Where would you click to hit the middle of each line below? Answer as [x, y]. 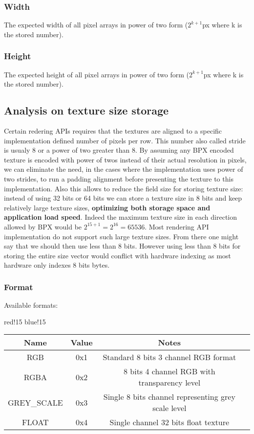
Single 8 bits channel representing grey [169, 397]
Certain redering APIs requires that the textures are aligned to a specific [113, 131]
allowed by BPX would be [43, 226]
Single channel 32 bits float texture [169, 422]
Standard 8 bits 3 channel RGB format [169, 357]
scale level [169, 408]
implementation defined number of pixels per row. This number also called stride [125, 140]
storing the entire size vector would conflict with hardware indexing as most [117, 255]
